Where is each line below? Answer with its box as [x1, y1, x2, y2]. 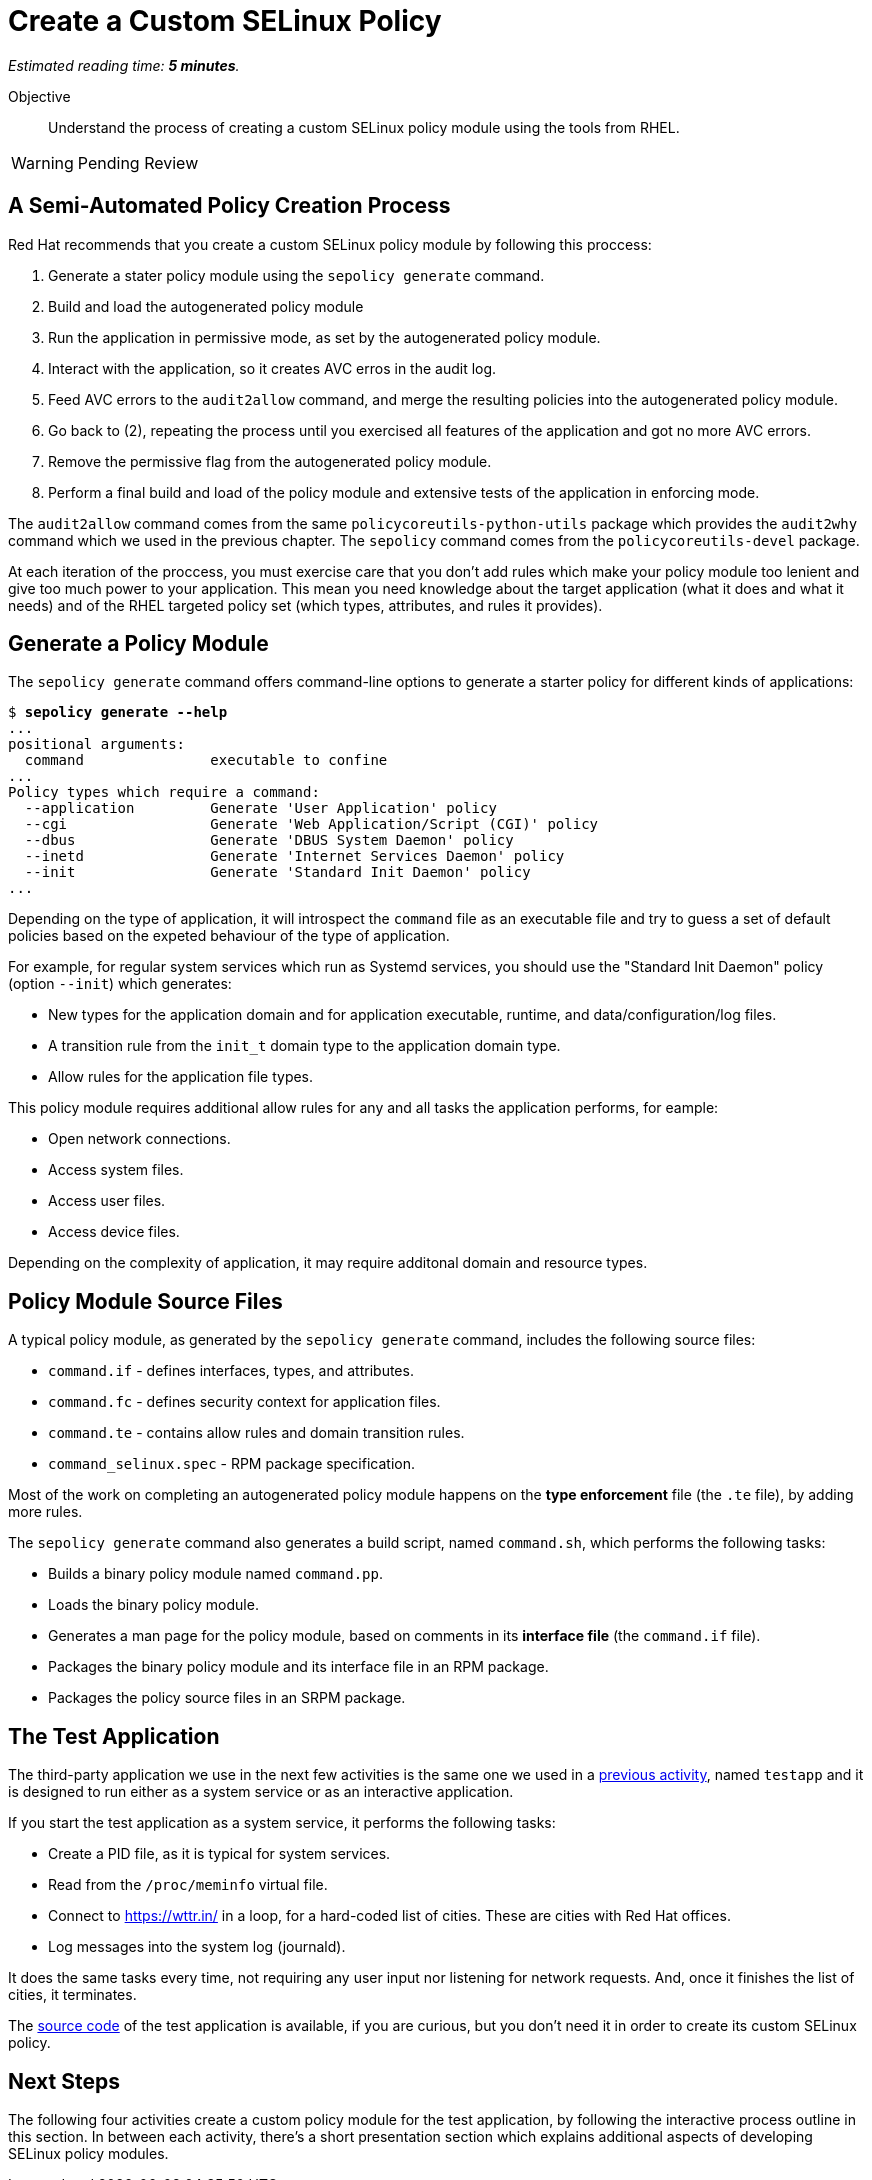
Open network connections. [48, 1130, 231, 1148]
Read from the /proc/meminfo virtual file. [48, 1876, 328, 1894]
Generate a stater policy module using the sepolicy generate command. [48, 266, 545, 284]
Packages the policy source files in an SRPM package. [48, 1689, 406, 1707]
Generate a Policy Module [8, 631, 269, 657]
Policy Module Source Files [8, 1288, 283, 1314]
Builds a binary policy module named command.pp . [48, 1565, 383, 1583]
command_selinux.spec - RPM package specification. [48, 1455, 415, 1473]
